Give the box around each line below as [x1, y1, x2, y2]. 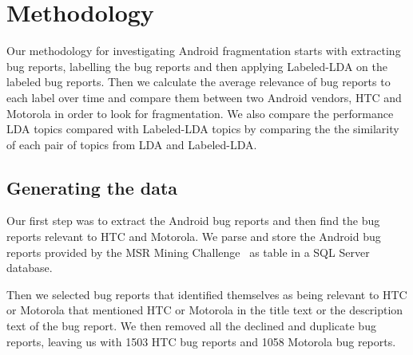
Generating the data [6, 175, 178, 199]
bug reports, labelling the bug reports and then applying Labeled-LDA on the [6, 57, 387, 74]
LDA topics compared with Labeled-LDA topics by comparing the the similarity [6, 120, 399, 137]
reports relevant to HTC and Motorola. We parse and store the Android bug [6, 228, 381, 245]
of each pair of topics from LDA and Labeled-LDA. [6, 136, 257, 152]
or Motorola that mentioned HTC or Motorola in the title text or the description [6, 302, 403, 318]
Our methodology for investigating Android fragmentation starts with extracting [6, 42, 401, 59]
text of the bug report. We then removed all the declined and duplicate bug [6, 318, 376, 334]
